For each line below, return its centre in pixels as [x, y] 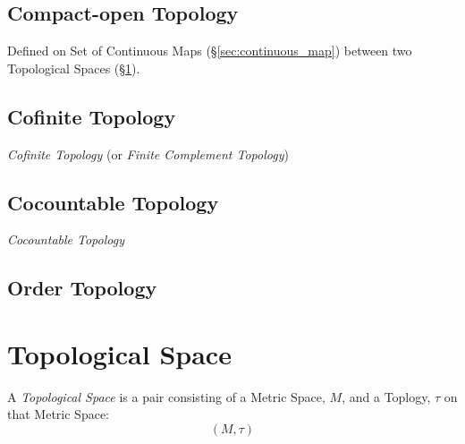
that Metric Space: [58, 414]
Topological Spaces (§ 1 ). [74, 68]
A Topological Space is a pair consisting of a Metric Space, [166, 396]
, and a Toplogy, [386, 396]
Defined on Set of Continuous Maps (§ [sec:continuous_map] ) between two [210, 51]
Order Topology [82, 288]
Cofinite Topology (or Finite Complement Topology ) [148, 154]
